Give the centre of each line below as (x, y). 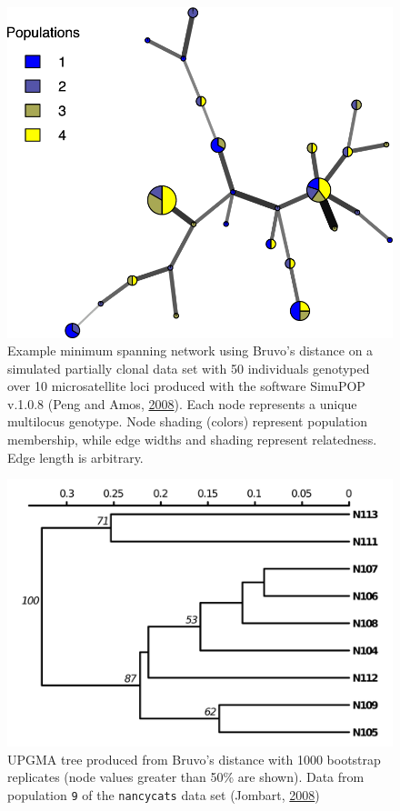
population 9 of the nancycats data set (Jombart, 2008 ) (164, 795)
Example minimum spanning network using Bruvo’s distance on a (190, 350)
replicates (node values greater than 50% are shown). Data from (186, 777)
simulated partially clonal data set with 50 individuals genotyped (189, 368)
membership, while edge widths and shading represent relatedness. (192, 440)
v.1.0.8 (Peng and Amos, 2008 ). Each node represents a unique (182, 403)
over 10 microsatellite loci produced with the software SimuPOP (186, 386)
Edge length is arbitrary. (75, 457)
